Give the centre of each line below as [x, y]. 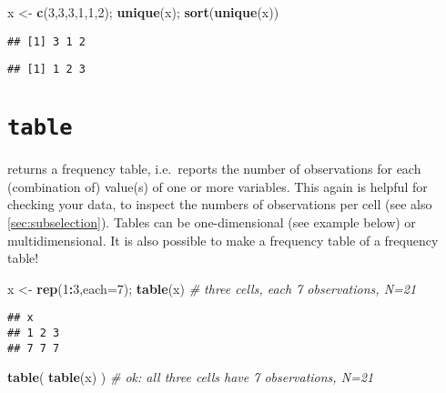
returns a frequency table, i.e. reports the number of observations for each [214, 169]
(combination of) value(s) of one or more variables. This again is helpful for [218, 186]
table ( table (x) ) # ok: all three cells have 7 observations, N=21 [191, 377]
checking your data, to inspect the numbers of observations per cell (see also [220, 204]
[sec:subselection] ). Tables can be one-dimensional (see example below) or [212, 222]
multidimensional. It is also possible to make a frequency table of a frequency [223, 240]
